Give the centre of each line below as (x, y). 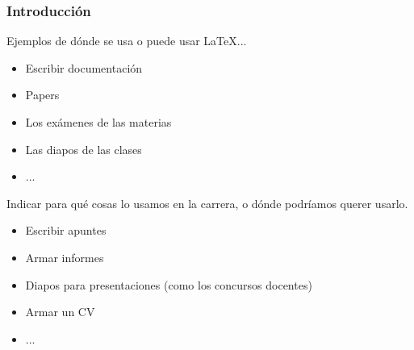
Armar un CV (60, 312)
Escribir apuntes (66, 230)
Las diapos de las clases (84, 149)
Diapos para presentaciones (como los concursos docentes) (169, 284)
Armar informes (65, 257)
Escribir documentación (84, 67)
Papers (42, 95)
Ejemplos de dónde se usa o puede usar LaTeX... (127, 41)
